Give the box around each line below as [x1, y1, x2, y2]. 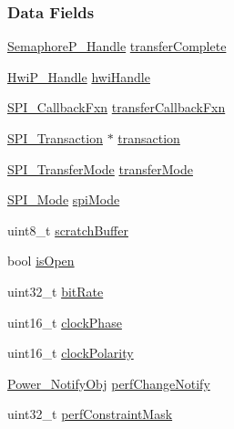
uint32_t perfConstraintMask [7, 404, 173, 424]
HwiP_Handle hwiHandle [7, 67, 150, 86]
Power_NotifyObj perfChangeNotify [7, 373, 210, 392]
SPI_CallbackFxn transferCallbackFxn [7, 98, 226, 117]
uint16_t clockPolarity [7, 343, 134, 362]
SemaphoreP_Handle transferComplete [7, 37, 227, 56]
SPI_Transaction [7, 129, 103, 147]
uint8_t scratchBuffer [7, 220, 128, 239]
